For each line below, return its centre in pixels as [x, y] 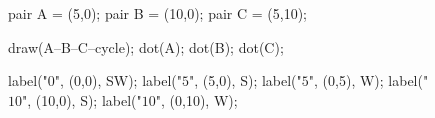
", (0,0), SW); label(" [118, 80]
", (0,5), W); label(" [368, 80]
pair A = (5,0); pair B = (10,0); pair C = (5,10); [157, 13]
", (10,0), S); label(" [82, 99]
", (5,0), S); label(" [245, 80]
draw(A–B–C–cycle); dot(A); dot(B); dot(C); [146, 46]
